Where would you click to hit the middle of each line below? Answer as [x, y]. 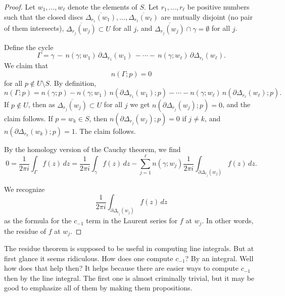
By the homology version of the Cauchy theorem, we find [92, 149]
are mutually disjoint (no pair [207, 16]
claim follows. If [29, 118]
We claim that [26, 65]
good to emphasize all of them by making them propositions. [98, 288]
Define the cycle [29, 47]
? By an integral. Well [219, 258]
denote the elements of [103, 7]
